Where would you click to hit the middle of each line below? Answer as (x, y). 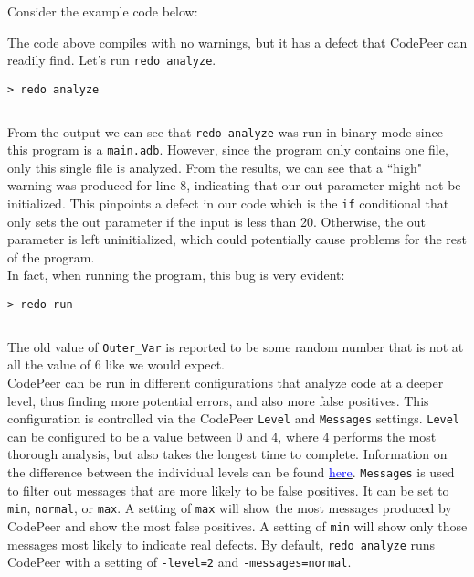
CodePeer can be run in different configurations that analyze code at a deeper (226, 382)
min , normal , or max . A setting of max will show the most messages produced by (230, 508)
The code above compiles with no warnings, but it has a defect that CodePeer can (237, 42)
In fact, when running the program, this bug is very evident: (176, 275)
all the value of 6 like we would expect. (116, 364)
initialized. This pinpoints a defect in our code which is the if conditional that (228, 203)
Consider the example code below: (103, 11)
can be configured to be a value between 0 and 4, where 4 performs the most (222, 436)
